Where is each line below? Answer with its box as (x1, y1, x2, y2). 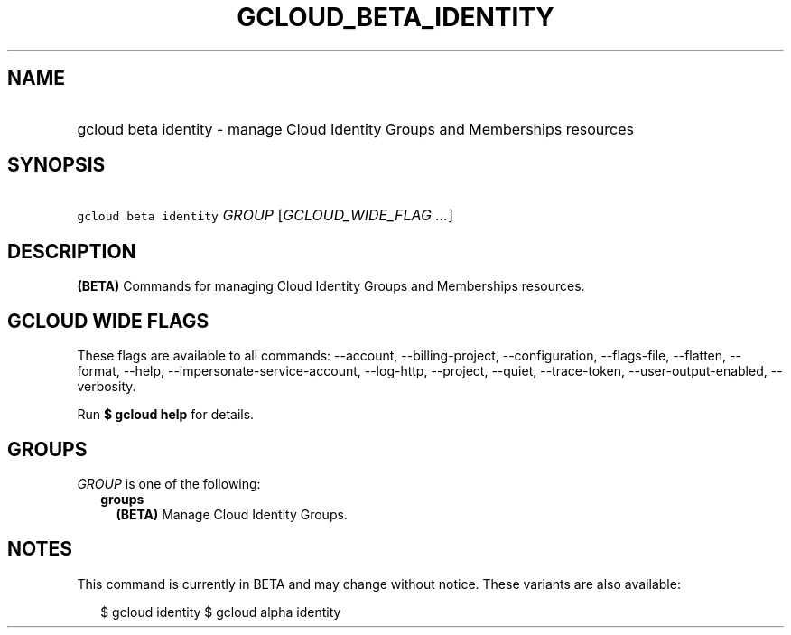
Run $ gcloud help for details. (77, 406, 255, 423)
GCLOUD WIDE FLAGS (7, 309, 209, 332)
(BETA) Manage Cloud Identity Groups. (116, 506, 348, 522)
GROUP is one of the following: (77, 475, 261, 491)
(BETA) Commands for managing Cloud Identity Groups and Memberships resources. (77, 278, 585, 294)
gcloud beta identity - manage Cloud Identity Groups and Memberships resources (77, 119, 634, 138)
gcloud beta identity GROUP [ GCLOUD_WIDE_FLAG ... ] (77, 206, 454, 225)
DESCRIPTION (7, 239, 136, 263)
